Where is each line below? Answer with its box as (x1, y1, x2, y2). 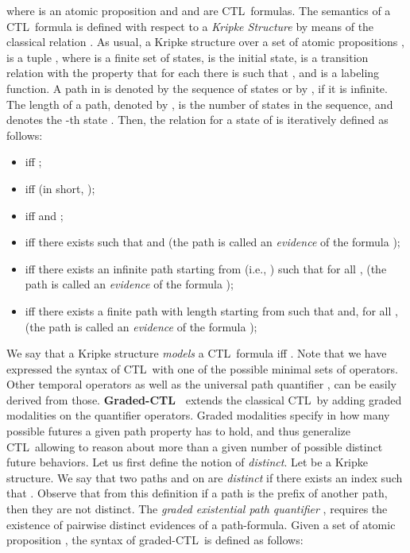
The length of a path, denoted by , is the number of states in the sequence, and (6, 95, 393, 112)
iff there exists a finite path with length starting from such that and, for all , (25, 302, 398, 319)
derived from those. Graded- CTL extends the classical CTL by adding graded (6, 391, 402, 408)
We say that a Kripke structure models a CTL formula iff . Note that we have (6, 345, 387, 362)
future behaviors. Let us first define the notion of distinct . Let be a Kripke (6, 454, 369, 470)
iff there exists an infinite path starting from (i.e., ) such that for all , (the (25, 260, 387, 276)
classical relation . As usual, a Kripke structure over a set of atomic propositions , (6, 33, 404, 50)
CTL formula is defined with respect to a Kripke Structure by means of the (6, 17, 374, 34)
